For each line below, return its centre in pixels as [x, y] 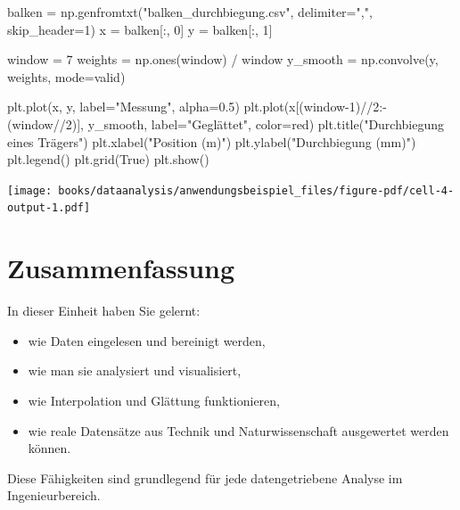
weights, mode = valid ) [66, 76]
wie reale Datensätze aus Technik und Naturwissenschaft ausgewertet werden [238, 430]
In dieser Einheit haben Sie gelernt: [104, 311]
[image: [30, 190]
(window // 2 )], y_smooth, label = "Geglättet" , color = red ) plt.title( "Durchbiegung [226, 123]
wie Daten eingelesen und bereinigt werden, [147, 340]
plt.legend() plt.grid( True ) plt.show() [108, 159]
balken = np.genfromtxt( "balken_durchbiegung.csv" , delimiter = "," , [190, 12]
